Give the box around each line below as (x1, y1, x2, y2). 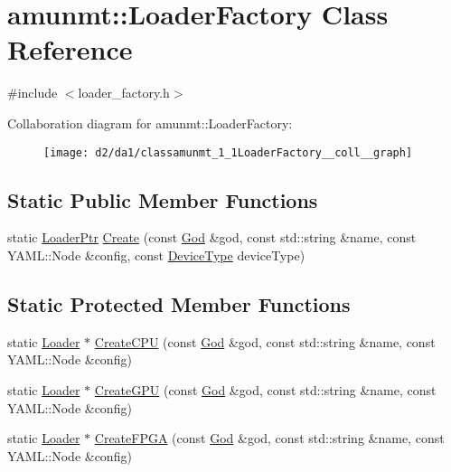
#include (7, 83, 58, 102)
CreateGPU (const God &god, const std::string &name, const (94, 380, 437, 399)
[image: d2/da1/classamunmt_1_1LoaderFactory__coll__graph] (43, 146, 413, 159)
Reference (7, 31, 133, 68)
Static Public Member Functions (7, 185, 318, 213)
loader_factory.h (78, 83, 170, 102)
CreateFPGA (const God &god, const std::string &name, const (94, 429, 445, 448)
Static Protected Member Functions (7, 289, 351, 317)
